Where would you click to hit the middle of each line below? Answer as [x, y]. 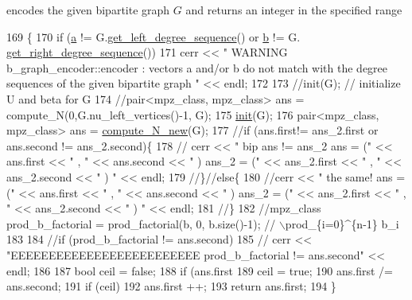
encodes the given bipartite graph [88, 10]
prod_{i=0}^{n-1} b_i [342, 223]
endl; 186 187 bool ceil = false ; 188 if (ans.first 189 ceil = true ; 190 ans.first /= [200, 270]
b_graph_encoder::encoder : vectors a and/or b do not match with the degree [197, 67]
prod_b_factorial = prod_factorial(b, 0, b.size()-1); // [141, 223]
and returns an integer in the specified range [294, 10]
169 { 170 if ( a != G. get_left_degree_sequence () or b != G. [154, 36]
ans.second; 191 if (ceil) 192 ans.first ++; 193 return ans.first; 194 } [171, 286]
